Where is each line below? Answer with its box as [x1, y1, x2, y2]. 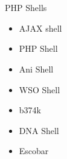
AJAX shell [19, 21, 62, 34]
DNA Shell [19, 124, 59, 136]
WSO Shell [19, 83, 60, 96]
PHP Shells [5, 1, 47, 14]
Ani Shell [19, 63, 54, 75]
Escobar [19, 144, 49, 157]
